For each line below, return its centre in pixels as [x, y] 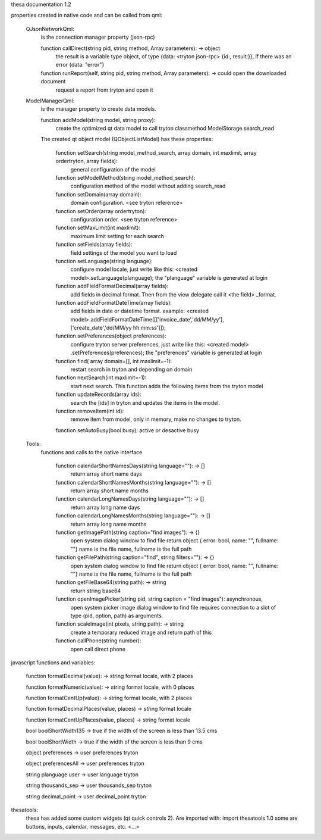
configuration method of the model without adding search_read [148, 186]
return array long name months [108, 524]
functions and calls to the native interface [92, 452]
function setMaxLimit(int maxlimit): [98, 228]
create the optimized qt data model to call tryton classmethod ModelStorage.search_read [165, 129]
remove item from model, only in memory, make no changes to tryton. [156, 419]
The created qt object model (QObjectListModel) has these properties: [127, 139]
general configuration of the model [113, 169]
